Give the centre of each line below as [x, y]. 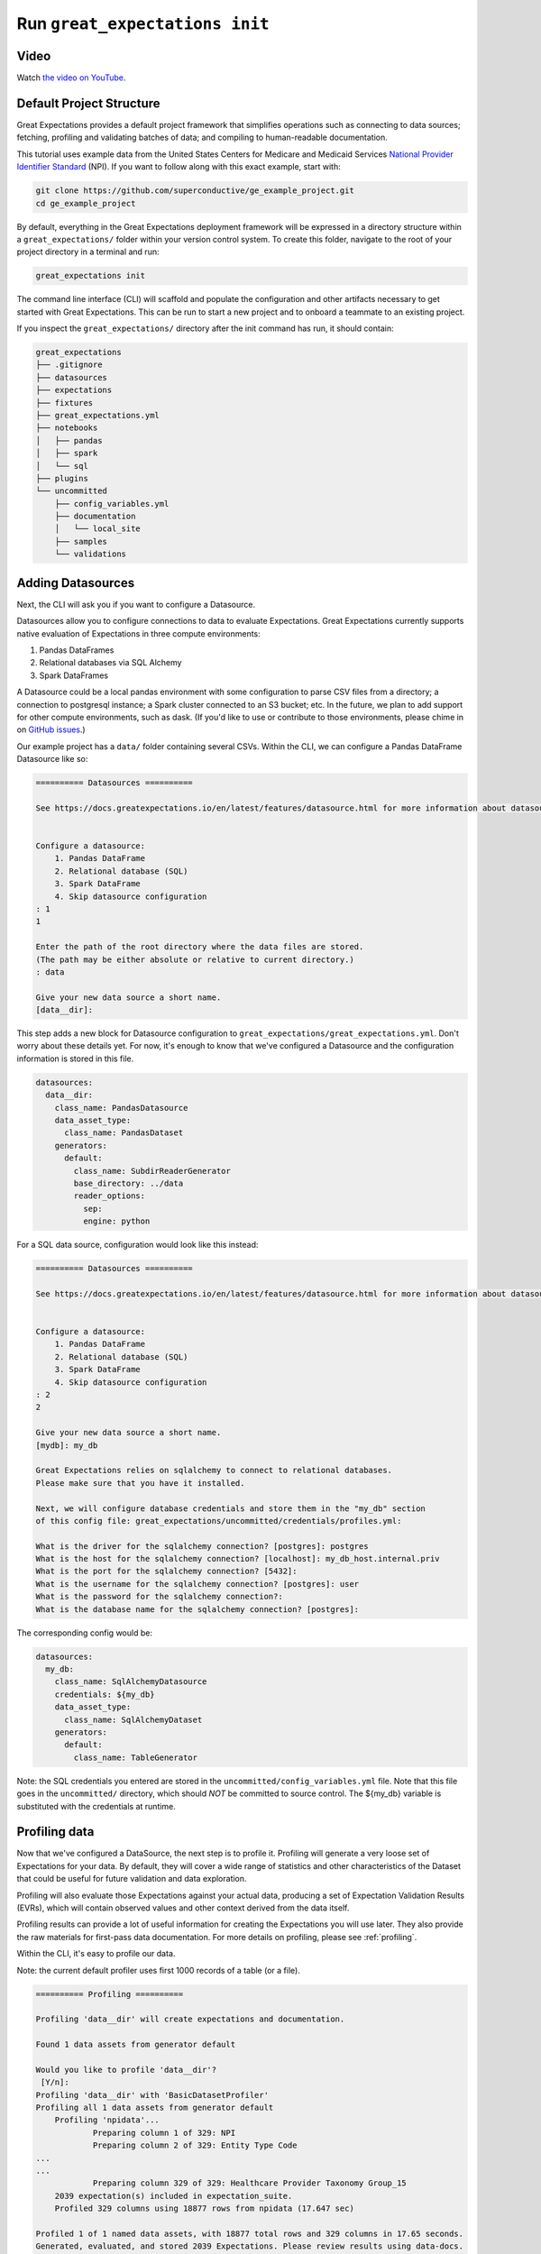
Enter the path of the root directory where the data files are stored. [200, 947]
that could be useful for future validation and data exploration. [132, 1879]
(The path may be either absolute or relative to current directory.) [195, 959]
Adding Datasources [76, 583]
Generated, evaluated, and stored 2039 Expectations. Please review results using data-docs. [250, 2246]
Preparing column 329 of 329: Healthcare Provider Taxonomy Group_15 [250, 2183]
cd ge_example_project [86, 203]
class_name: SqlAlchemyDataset [133, 1719]
